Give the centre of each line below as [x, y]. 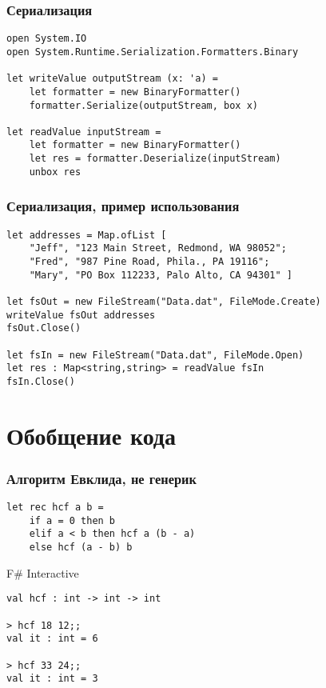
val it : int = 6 [52, 639]
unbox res [55, 172]
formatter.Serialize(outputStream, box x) [143, 105]
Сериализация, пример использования [123, 206]
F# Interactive [43, 572]
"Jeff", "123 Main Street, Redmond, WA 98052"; [158, 248]
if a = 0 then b [72, 520]
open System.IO [47, 39]
